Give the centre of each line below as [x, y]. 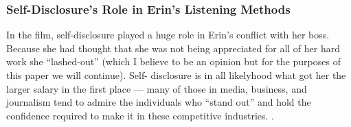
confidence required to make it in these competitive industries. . [140, 115]
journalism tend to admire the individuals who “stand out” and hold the [159, 102]
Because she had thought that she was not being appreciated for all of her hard [173, 48]
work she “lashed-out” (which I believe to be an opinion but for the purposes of [173, 61]
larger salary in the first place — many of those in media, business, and [157, 88]
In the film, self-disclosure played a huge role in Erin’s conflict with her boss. [168, 35]
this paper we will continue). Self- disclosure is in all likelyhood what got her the [176, 75]
